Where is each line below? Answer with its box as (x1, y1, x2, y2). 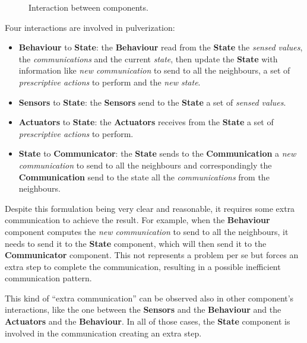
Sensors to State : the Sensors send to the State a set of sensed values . (18, 96, 286, 108)
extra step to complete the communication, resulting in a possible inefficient (5, 260, 281, 272)
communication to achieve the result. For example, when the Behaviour (5, 214, 270, 226)
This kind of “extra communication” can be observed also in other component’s (5, 291, 294, 304)
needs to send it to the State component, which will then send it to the (5, 237, 267, 249)
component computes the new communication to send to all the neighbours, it (5, 225, 289, 237)
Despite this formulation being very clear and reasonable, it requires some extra (5, 202, 295, 214)
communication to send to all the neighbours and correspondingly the (18, 158, 272, 171)
